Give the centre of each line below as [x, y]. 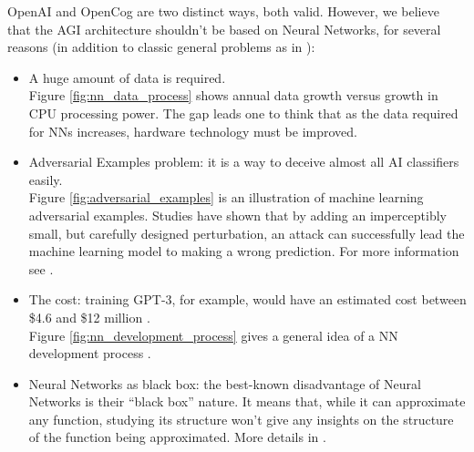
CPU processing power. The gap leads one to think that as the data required [243, 113]
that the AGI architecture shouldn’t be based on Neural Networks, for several [224, 29]
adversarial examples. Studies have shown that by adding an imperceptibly [237, 215]
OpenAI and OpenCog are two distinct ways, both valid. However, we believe [223, 11]
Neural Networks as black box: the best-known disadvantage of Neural [225, 383]
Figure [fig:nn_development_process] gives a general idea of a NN [213, 335]
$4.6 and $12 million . [89, 317]
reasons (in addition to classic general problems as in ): [161, 47]
